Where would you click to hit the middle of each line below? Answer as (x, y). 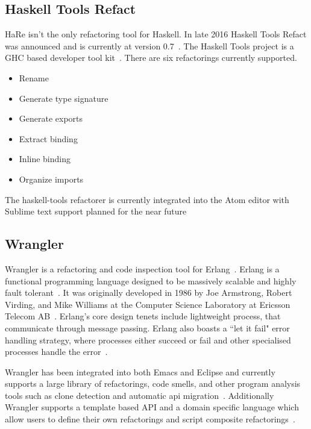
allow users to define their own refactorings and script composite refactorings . (150, 419)
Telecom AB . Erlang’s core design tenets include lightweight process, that (143, 316)
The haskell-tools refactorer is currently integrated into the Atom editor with (147, 199)
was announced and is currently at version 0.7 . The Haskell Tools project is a (149, 45)
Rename (34, 77)
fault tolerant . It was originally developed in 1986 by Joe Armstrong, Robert (149, 293)
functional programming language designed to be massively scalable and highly (151, 280)
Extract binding (48, 138)
